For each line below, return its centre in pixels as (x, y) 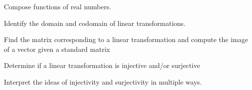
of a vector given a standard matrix (57, 49)
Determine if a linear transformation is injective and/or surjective (102, 65)
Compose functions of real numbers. (58, 6)
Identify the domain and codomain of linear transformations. (95, 23)
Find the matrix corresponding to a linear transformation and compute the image (126, 39)
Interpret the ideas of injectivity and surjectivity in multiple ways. (103, 81)
